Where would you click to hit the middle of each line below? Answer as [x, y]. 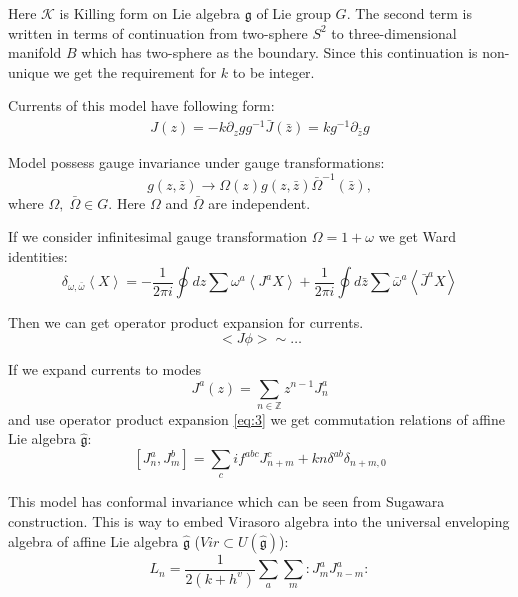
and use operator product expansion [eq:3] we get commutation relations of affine [257, 418]
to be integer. [273, 71]
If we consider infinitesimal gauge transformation [158, 236]
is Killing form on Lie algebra [150, 13]
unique [28, 71]
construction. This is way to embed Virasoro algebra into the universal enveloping [259, 521]
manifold [35, 52]
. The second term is [409, 13]
